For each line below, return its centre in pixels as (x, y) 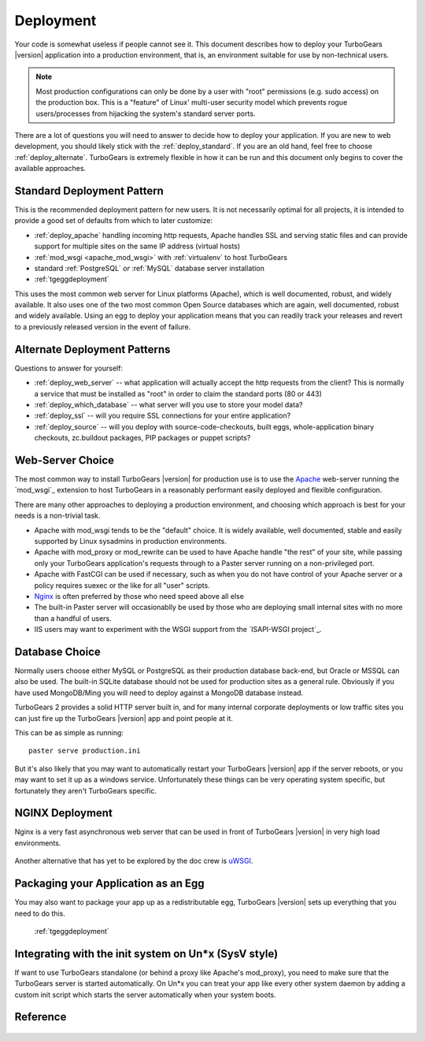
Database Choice (58, 651)
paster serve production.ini (85, 751)
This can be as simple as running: (69, 732)
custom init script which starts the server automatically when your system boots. (146, 995)
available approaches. (50, 169)
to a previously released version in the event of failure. (103, 326)
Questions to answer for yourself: (69, 368)
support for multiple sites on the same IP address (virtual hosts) (137, 246)
